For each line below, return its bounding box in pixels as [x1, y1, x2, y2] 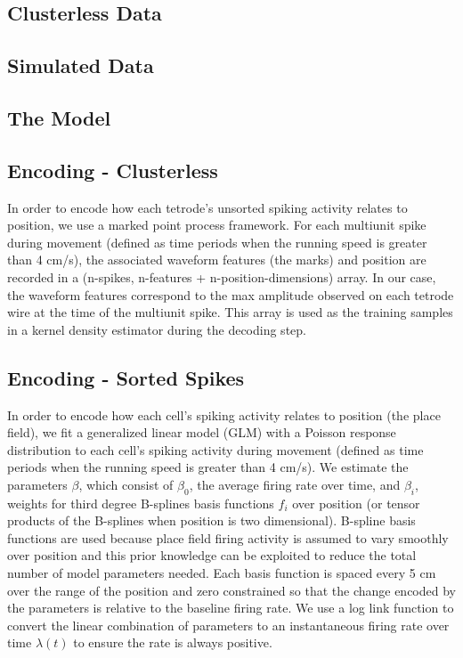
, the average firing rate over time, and [189, 475, 401, 493]
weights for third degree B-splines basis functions [7, 493, 274, 512]
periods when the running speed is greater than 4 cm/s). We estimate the [7, 458, 409, 476]
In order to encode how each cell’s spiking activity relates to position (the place [7, 405, 441, 424]
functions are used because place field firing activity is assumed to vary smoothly [7, 528, 449, 547]
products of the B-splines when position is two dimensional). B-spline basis [7, 511, 416, 530]
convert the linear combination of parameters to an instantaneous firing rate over [7, 615, 450, 634]
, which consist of [78, 475, 174, 493]
